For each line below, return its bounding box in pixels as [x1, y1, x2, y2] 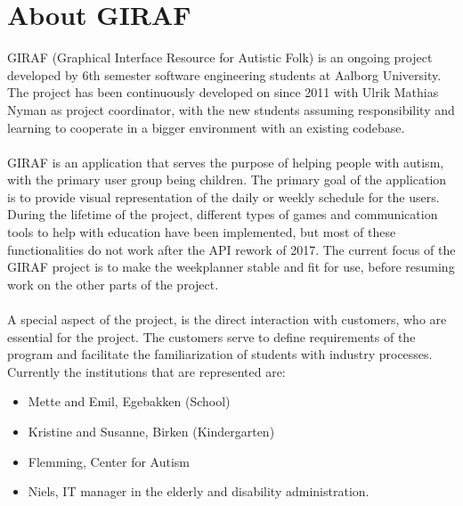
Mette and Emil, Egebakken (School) [28, 392, 231, 411]
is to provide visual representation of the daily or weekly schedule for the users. [7, 187, 440, 206]
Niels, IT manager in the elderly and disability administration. [28, 482, 370, 501]
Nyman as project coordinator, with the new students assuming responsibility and [7, 100, 455, 118]
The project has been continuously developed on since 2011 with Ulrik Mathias [7, 83, 439, 102]
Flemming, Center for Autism [28, 452, 190, 470]
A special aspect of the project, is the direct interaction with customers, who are [7, 310, 447, 329]
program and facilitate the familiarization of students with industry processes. [7, 345, 433, 363]
